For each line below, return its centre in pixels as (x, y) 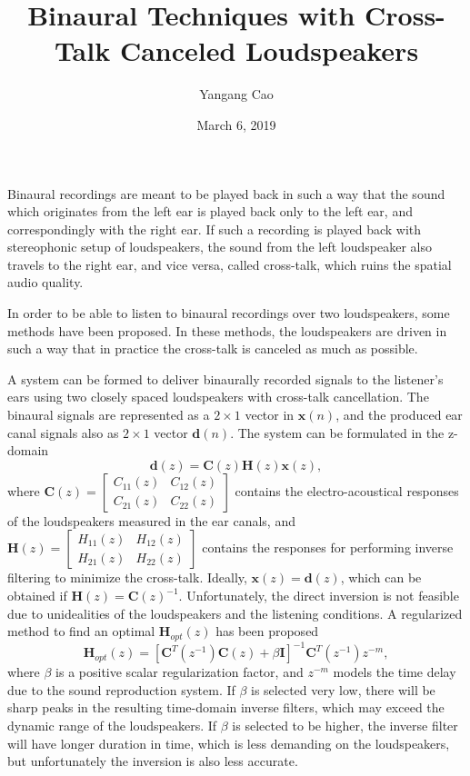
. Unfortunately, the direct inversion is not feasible (319, 595)
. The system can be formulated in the (337, 432)
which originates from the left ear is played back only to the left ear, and (210, 211)
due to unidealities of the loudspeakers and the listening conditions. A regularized (235, 613)
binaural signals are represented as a (109, 415)
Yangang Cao (236, 94)
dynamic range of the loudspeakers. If (112, 725)
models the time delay (395, 672)
